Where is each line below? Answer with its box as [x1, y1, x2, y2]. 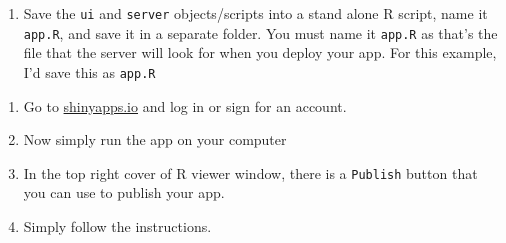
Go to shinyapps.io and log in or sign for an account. [23, 95, 347, 116]
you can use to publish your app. [23, 182, 225, 203]
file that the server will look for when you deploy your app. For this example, [23, 42, 497, 63]
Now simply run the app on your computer [23, 129, 287, 150]
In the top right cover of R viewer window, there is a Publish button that [23, 162, 478, 183]
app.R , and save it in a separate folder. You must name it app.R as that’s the [23, 22, 498, 43]
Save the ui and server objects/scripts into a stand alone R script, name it [23, 3, 488, 23]
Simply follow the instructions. [23, 216, 212, 236]
